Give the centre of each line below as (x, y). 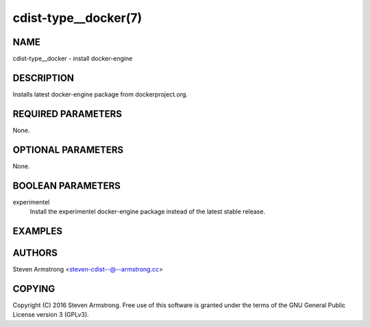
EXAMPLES (38, 231)
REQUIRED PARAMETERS (67, 114)
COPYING (34, 288)
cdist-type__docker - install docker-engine (73, 59)
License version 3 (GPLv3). (51, 315)
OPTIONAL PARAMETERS (68, 149)
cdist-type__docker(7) (77, 18)
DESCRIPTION (44, 78)
